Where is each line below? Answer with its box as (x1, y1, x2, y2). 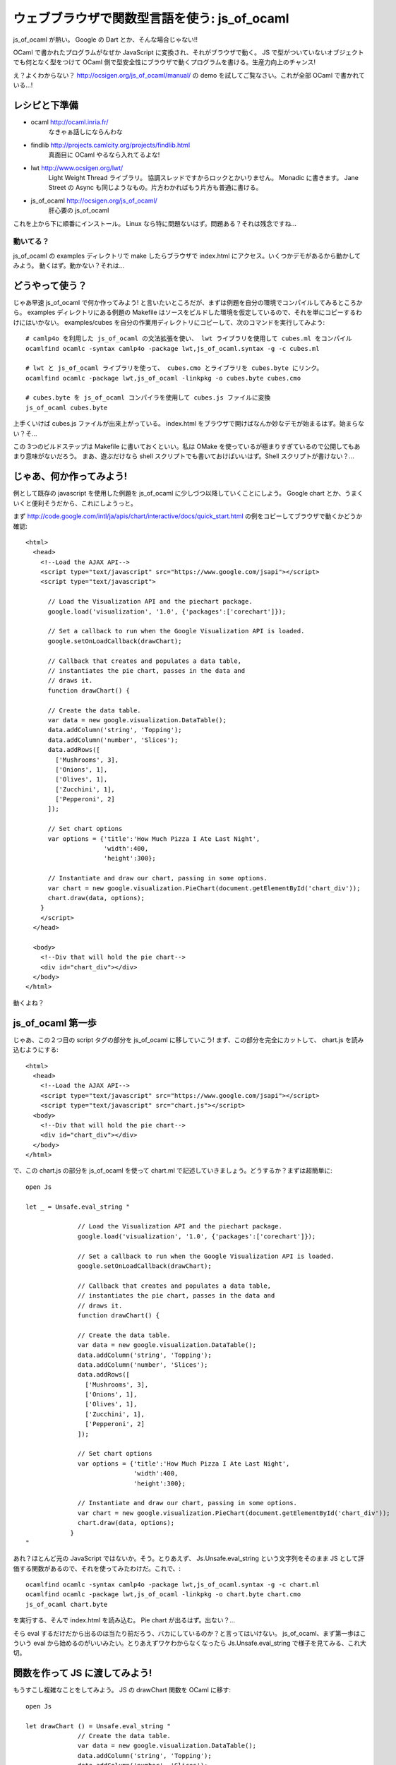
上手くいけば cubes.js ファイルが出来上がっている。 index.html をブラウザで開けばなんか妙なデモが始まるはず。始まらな (13, 419, 365, 428)
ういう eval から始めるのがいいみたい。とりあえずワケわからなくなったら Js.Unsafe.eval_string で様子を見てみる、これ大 (13, 1639, 366, 1648)
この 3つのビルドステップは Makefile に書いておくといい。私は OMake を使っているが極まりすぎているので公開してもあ (13, 442, 361, 451)
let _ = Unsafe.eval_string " (25, 1202, 131, 1211)
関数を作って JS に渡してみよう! (13, 1667, 152, 1680)
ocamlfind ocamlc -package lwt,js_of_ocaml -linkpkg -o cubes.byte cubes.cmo (25, 374, 301, 382)
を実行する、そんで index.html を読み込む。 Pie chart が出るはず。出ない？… (13, 1616, 236, 1625)
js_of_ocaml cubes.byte (25, 403, 108, 412)
